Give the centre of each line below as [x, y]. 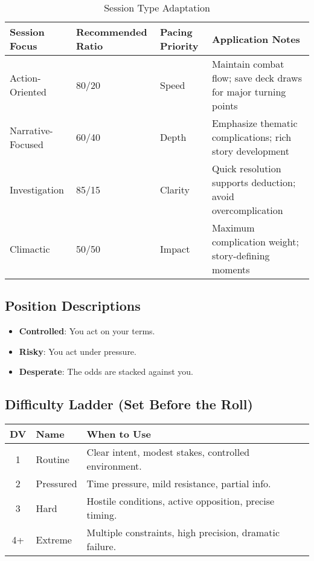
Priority [179, 46]
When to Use [119, 434]
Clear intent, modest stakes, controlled [168, 452]
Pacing [176, 32]
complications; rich [252, 137]
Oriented [28, 92]
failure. [101, 546]
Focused [27, 144]
